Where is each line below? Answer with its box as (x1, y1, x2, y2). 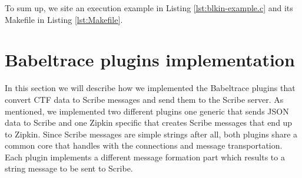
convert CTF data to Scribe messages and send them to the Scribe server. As (5, 93, 284, 105)
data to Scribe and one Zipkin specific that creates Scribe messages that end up (5, 116, 293, 129)
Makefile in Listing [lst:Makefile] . (5, 13, 123, 25)
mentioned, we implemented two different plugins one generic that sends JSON (5, 105, 289, 117)
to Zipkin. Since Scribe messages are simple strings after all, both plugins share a (5, 127, 298, 140)
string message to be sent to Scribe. (5, 162, 133, 174)
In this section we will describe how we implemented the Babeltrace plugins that (5, 82, 296, 94)
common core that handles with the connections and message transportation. (5, 139, 283, 152)
